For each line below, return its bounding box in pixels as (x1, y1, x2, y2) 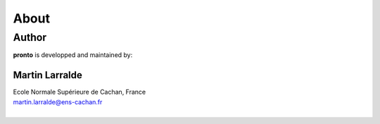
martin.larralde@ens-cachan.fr (13, 97, 103, 106)
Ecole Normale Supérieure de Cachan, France (13, 88, 146, 97)
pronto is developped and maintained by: (13, 51, 133, 59)
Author (13, 31, 47, 44)
